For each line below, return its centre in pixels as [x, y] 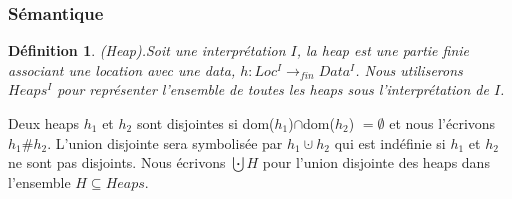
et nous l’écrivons [442, 123]
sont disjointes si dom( [205, 123]
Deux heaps [44, 123]
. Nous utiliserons [409, 69]
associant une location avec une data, [122, 69]
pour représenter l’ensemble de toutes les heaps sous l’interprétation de [273, 89]
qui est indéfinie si [390, 142]
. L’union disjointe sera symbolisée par [165, 142]
